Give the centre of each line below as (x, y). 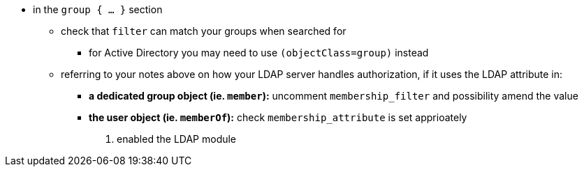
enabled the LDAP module (177, 139)
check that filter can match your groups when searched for (204, 31)
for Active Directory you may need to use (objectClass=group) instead (259, 53)
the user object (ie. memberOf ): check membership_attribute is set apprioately (278, 117)
